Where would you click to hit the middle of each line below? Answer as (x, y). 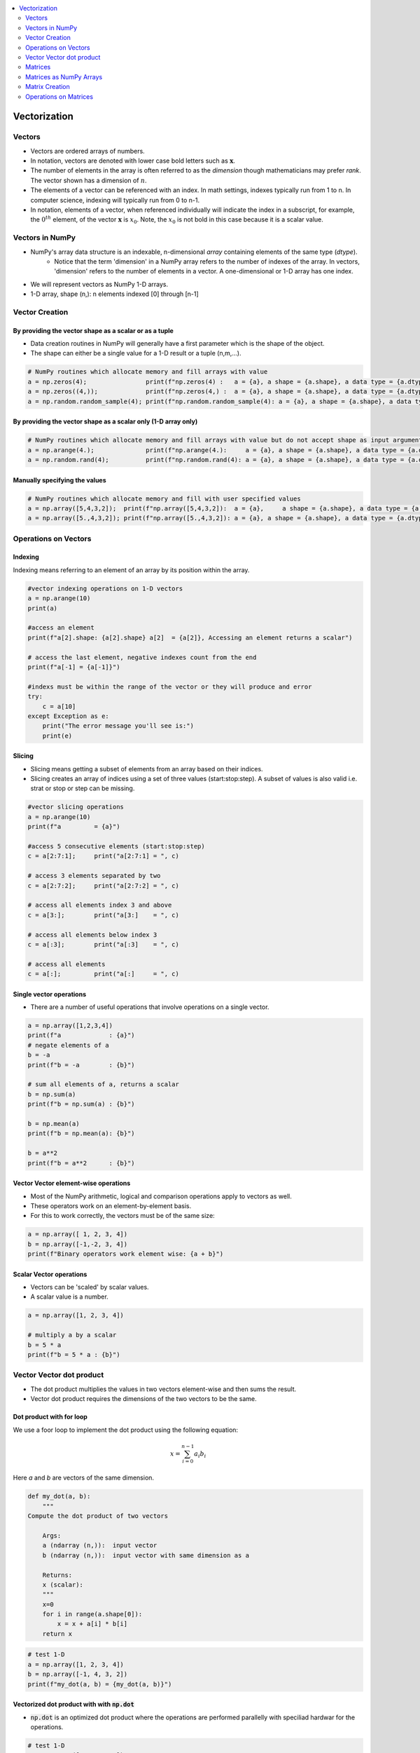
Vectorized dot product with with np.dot (73, 1705)
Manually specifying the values (59, 480)
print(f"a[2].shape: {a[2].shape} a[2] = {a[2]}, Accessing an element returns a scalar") (190, 637)
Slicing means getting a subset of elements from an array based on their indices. (147, 769)
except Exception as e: (69, 716)
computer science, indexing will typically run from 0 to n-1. (115, 200)
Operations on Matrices (59, 96)
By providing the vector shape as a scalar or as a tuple (93, 330)
